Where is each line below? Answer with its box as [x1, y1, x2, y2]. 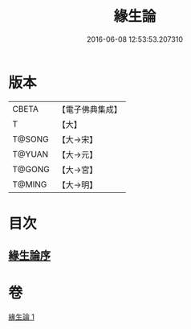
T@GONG [12, 163, 50, 175]
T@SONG [12, 134, 50, 145]
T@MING [12, 179, 47, 190]
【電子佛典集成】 [57, 104, 122, 115]
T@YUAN [12, 148, 49, 159]
